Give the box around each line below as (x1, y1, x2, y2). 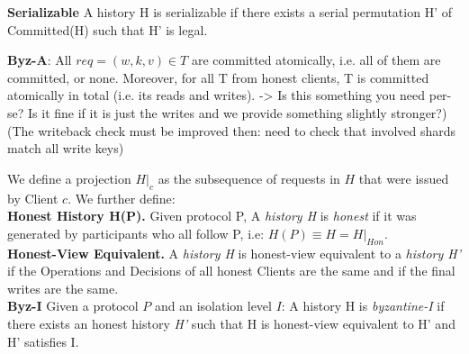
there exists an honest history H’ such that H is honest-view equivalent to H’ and (7, 313, 455, 332)
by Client (7, 188, 59, 207)
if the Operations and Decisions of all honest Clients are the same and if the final (7, 261, 455, 280)
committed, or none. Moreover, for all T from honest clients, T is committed (7, 68, 429, 86)
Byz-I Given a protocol (7, 296, 139, 315)
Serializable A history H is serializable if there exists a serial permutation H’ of (7, 3, 452, 21)
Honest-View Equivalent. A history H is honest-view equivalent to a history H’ (7, 243, 461, 262)
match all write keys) (7, 139, 124, 158)
